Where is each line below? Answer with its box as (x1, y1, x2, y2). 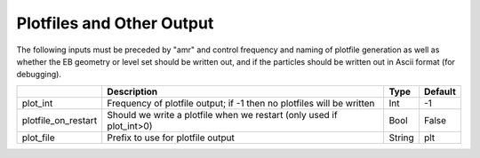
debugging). (16, 69, 62, 80)
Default (423, 85, 457, 98)
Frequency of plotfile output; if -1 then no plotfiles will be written (107, 97, 375, 109)
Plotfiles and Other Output (16, 13, 214, 33)
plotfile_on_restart (21, 114, 98, 126)
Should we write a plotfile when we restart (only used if (107, 108, 338, 121)
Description (107, 85, 158, 98)
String (388, 131, 414, 144)
